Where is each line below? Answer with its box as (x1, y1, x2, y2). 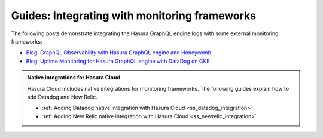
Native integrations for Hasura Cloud (27, 74, 121, 81)
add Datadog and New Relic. (27, 93, 98, 100)
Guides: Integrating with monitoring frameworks (11, 9, 257, 22)
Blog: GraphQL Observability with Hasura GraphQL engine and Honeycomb (26, 49, 212, 56)
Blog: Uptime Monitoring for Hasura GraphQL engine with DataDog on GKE (26, 57, 211, 65)
